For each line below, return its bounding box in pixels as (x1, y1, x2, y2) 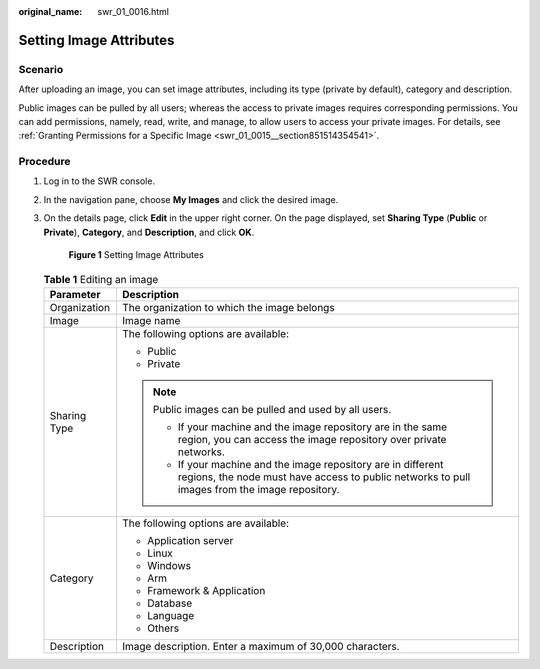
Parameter (49, 287, 101, 301)
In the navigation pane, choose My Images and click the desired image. (43, 193, 339, 205)
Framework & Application (146, 583, 266, 597)
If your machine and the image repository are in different (177, 457, 444, 471)
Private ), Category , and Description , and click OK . (43, 226, 255, 238)
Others (146, 621, 180, 635)
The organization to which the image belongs (121, 300, 335, 314)
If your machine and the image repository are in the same (177, 420, 448, 434)
